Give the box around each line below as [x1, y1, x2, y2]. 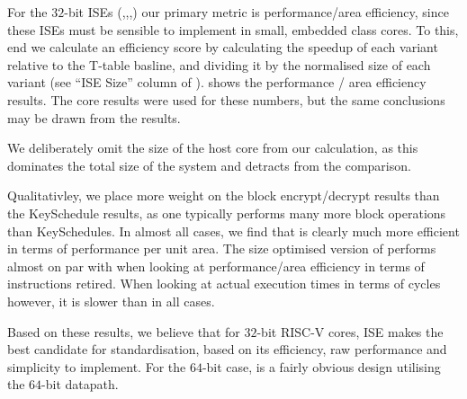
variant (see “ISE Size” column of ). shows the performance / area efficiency [7, 73, 427, 92]
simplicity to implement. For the [7, 357, 186, 376]
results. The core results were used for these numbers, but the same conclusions [7, 90, 445, 109]
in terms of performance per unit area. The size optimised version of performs [7, 239, 436, 258]
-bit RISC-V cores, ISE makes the [256, 322, 444, 341]
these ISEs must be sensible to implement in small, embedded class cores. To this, [7, 20, 459, 39]
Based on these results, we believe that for [7, 322, 240, 341]
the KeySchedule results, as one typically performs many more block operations [7, 203, 446, 222]
